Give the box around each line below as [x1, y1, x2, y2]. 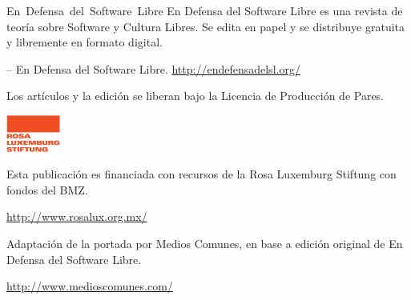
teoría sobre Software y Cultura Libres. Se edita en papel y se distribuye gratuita [6, 18, 405, 34]
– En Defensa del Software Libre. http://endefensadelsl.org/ [6, 60, 300, 77]
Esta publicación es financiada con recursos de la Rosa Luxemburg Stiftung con [6, 166, 397, 182]
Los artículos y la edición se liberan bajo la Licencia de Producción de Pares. [6, 87, 385, 104]
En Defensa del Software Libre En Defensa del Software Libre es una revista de [6, 2, 403, 18]
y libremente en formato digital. [6, 34, 163, 50]
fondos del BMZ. [6, 181, 88, 198]
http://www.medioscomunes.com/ [6, 278, 173, 294]
